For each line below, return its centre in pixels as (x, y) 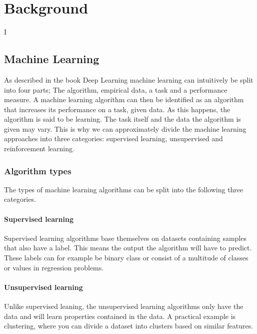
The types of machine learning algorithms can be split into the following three (124, 189)
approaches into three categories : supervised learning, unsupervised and (113, 138)
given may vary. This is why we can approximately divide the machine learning (125, 128)
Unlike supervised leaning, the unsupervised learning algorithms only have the (124, 306)
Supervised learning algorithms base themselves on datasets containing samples (125, 238)
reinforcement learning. (39, 148)
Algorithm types (38, 171)
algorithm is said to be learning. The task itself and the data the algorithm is (122, 119)
